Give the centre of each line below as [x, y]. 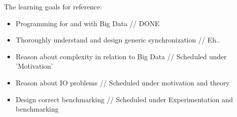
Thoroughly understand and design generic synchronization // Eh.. [118, 40]
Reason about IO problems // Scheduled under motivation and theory [123, 82]
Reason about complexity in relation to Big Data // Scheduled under [121, 56]
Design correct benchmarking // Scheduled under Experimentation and [124, 99]
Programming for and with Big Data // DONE [88, 23]
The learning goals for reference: [53, 6]
